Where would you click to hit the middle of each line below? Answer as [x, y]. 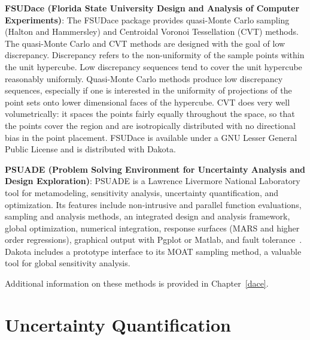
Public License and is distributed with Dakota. [90, 149]
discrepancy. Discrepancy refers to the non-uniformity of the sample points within [155, 55]
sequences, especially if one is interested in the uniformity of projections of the [148, 90]
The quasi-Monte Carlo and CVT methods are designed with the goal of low [145, 43]
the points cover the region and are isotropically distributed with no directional [150, 125]
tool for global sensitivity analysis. [68, 263]
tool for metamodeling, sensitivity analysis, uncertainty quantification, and [142, 192]
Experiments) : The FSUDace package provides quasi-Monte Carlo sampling [147, 19]
